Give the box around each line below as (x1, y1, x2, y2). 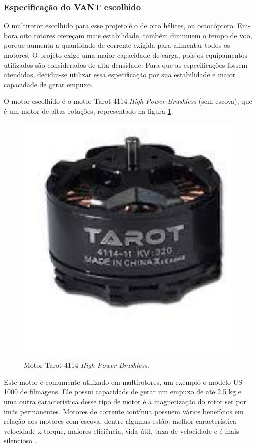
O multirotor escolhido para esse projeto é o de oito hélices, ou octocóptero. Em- (4, 20, 251, 31)
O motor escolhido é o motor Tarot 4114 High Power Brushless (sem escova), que (4, 96, 252, 106)
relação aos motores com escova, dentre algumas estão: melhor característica (4, 416, 237, 426)
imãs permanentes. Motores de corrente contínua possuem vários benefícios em (4, 406, 244, 416)
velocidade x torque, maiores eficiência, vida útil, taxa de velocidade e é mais (4, 425, 239, 436)
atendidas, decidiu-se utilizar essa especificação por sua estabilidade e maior (4, 69, 236, 80)
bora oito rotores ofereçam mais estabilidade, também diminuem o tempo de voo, (4, 30, 252, 40)
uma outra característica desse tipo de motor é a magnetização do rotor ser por (4, 396, 246, 406)
